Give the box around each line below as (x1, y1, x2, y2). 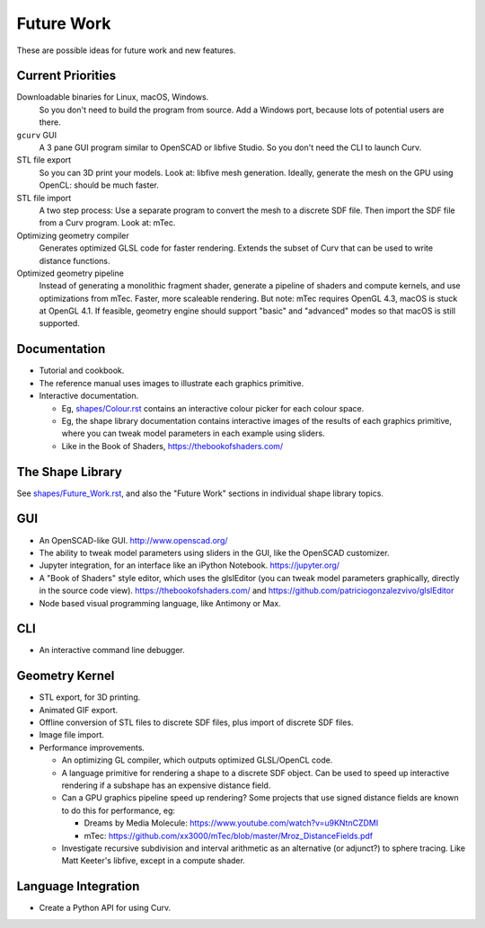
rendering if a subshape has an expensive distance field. (61, 780, 271, 791)
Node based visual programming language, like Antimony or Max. (39, 597, 282, 608)
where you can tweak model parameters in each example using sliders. (61, 428, 325, 439)
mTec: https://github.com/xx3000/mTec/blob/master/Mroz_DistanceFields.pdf (84, 830, 374, 841)
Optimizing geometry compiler (16, 230, 129, 241)
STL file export (16, 155, 72, 165)
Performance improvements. (39, 742, 145, 753)
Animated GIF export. (39, 704, 119, 715)
